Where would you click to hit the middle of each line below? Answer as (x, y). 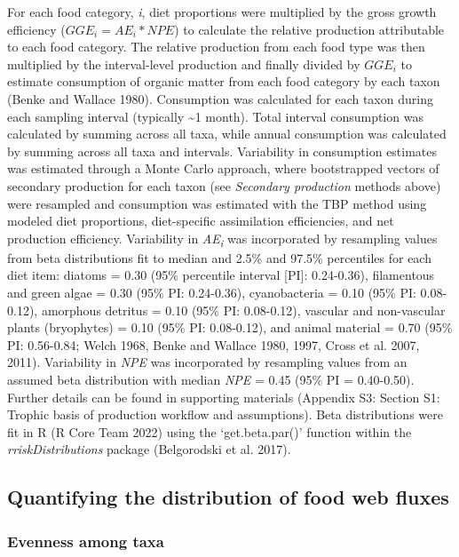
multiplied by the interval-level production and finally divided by (184, 64)
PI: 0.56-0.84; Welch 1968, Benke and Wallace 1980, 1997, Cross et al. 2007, (214, 344)
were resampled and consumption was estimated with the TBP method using (217, 203)
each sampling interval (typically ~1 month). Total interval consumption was (215, 116)
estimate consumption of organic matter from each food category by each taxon (224, 81)
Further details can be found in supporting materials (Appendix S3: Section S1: (224, 397)
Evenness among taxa (86, 541)
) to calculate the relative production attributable (309, 29)
